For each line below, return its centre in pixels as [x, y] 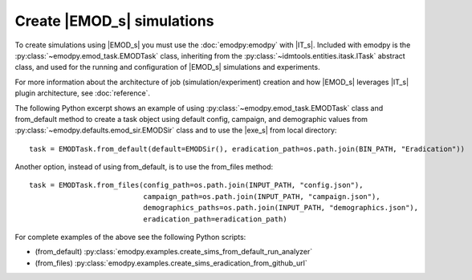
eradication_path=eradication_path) [216, 219]
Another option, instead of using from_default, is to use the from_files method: [144, 167]
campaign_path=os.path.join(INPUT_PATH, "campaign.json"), [262, 196]
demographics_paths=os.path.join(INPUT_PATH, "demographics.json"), [281, 208]
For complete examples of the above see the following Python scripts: [130, 237]
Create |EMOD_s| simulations [114, 21]
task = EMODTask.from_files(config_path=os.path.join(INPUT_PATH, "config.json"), [196, 185]
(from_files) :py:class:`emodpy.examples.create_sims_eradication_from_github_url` [171, 263]
